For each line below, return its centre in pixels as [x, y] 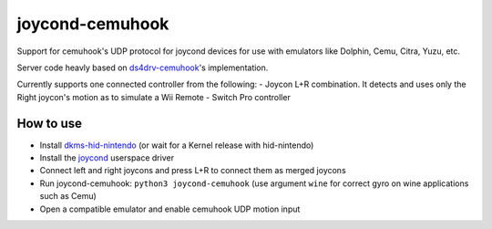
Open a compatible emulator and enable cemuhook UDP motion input [170, 209]
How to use [49, 123]
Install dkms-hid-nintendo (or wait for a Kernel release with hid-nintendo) [177, 145]
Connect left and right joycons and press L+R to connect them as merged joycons [193, 171]
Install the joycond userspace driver [107, 158]
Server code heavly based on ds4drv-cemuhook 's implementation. [143, 68]
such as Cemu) [68, 196]
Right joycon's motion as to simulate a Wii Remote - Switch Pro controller [154, 97]
